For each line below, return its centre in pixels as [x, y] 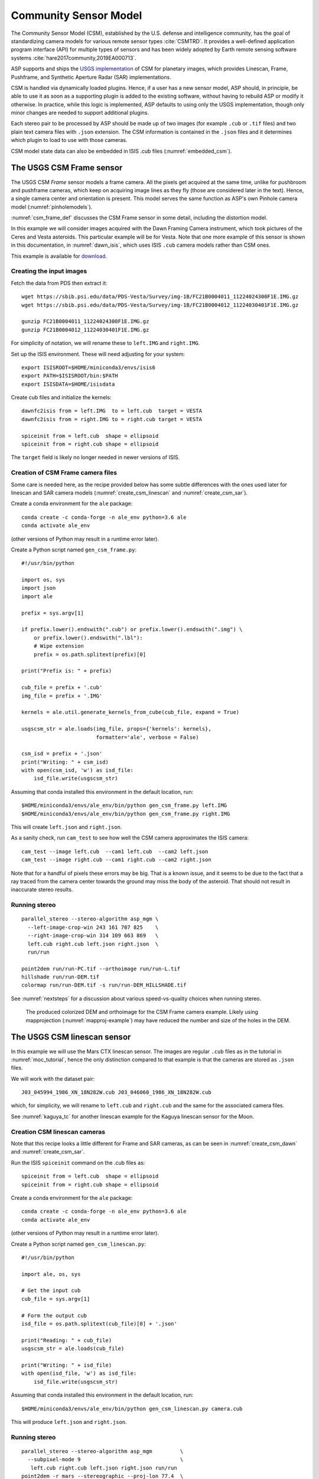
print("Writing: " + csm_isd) [65, 762]
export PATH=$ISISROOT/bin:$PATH [70, 376]
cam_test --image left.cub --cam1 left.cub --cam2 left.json [115, 851]
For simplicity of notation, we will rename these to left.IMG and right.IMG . [105, 343]
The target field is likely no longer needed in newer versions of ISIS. [95, 457]
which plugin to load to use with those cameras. [69, 140]
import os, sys [43, 580]
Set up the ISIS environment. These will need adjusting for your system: [98, 354]
